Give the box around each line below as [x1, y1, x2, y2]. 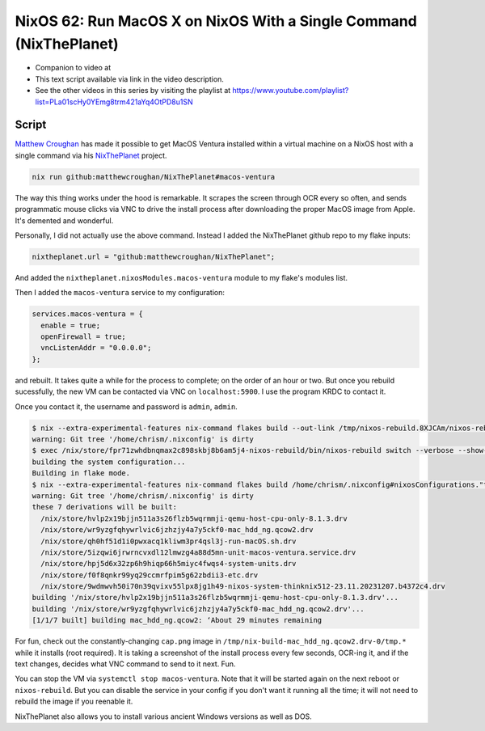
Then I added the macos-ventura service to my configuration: [15, 288, 226, 298]
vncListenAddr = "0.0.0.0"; [40, 344, 152, 353]
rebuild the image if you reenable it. [15, 696, 133, 707]
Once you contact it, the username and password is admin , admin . [15, 401, 238, 412]
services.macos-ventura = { [32, 310, 143, 319]
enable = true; [40, 320, 101, 330]
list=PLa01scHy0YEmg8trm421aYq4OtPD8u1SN [35, 97, 193, 107]
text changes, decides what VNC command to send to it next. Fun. [15, 659, 236, 669]
